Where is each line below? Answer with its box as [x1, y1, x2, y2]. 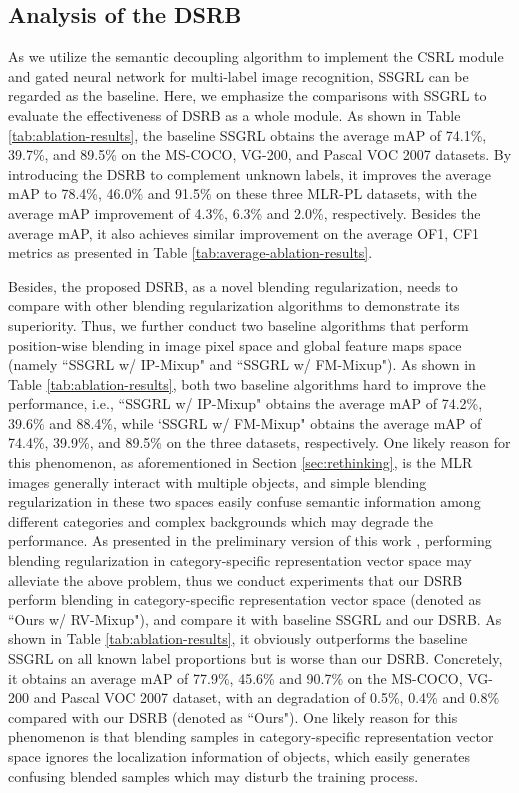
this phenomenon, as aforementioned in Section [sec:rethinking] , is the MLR [8, 452, 473, 473]
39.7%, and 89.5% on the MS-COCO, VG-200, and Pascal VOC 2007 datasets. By [8, 144, 512, 165]
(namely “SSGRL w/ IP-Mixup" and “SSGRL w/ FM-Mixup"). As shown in [8, 354, 476, 375]
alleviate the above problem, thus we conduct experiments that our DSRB [8, 569, 463, 590]
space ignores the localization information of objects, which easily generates [8, 745, 471, 766]
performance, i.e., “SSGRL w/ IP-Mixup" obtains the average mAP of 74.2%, [8, 393, 483, 414]
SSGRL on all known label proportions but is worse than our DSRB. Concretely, [8, 648, 503, 669]
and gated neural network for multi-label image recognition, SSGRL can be [8, 65, 469, 86]
